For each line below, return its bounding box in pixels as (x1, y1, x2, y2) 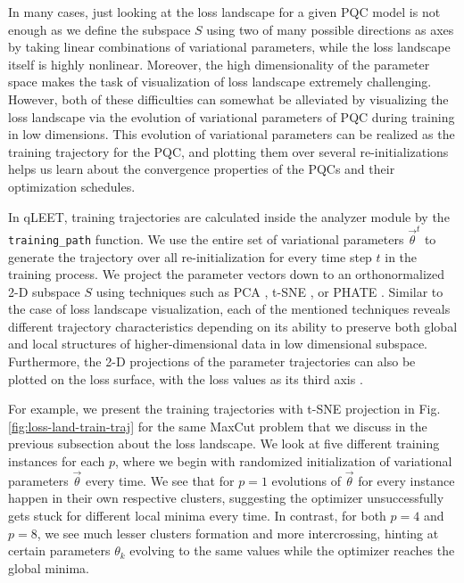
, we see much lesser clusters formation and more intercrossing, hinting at (37, 523, 439, 542)
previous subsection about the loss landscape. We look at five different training (8, 434, 440, 453)
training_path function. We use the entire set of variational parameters (8, 229, 404, 248)
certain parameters (8, 541, 111, 560)
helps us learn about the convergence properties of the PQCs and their (8, 160, 395, 178)
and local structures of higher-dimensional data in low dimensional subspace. (8, 334, 427, 353)
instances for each (8, 452, 105, 471)
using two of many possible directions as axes (206, 20, 454, 38)
